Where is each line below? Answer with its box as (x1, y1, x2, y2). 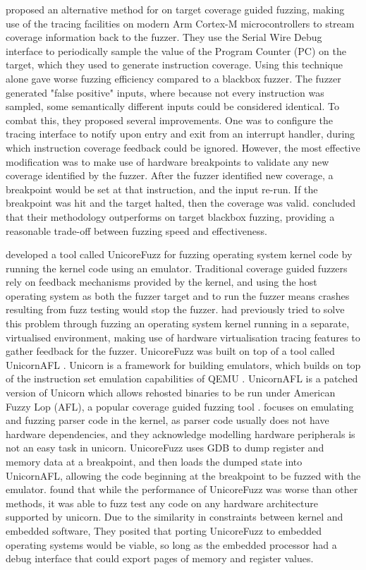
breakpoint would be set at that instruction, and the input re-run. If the (6, 181, 318, 196)
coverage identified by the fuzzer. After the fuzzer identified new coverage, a (6, 168, 334, 183)
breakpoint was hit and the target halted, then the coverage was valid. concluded (6, 195, 356, 210)
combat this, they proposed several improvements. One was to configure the (6, 112, 334, 127)
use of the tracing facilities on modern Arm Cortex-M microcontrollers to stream (6, 16, 355, 30)
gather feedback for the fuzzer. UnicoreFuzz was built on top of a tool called (6, 344, 335, 358)
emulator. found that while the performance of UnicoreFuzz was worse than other (6, 482, 358, 497)
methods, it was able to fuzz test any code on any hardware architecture (6, 495, 318, 510)
